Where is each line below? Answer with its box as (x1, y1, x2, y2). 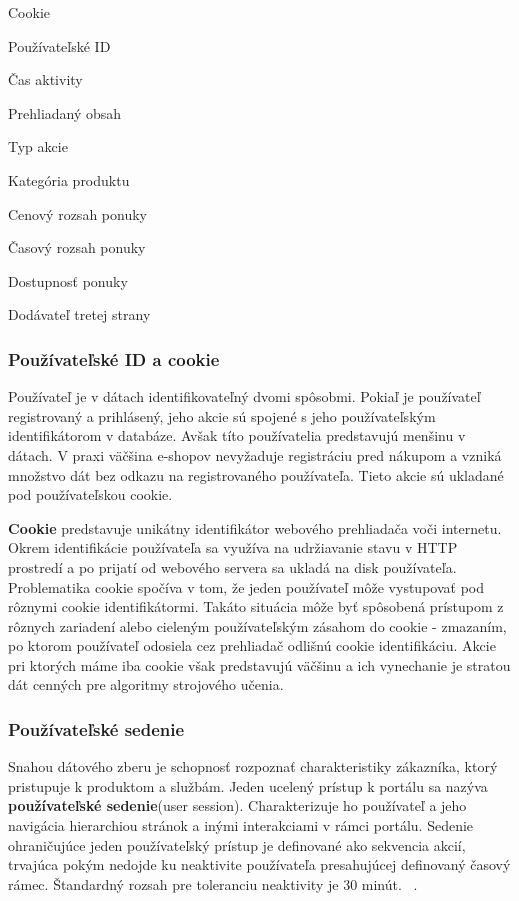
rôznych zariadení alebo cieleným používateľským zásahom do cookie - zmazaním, (8, 615, 507, 636)
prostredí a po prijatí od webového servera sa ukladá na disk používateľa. (8, 556, 457, 577)
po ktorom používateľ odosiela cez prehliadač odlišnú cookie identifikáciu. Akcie (8, 635, 496, 656)
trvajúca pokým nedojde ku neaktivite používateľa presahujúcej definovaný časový (8, 854, 511, 875)
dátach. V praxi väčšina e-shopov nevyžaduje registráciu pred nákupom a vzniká (8, 444, 502, 465)
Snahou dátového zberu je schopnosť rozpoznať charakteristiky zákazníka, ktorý (8, 756, 498, 777)
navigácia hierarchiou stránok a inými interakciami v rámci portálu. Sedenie (8, 815, 474, 836)
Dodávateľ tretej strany (8, 304, 151, 325)
